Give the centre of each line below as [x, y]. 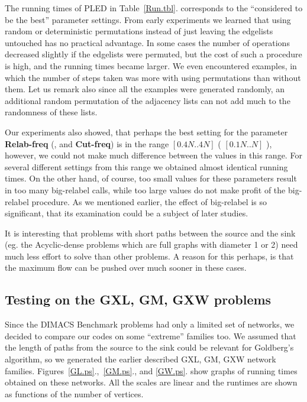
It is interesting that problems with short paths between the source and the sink [150, 233]
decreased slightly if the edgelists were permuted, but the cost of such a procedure [153, 54]
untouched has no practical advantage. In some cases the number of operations [147, 42]
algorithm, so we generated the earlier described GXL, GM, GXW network [140, 359]
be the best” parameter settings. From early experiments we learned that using [148, 19]
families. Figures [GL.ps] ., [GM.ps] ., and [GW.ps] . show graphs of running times [151, 370]
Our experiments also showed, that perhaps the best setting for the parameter [146, 132]
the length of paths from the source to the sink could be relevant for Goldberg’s [149, 347]
